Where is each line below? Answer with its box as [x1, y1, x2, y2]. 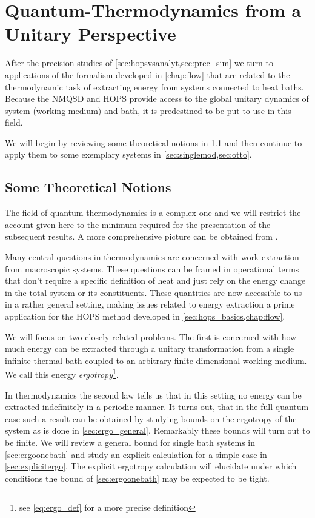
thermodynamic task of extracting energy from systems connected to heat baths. [5, 80, 304, 93]
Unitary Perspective [5, 21, 176, 46]
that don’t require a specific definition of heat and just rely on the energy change [5, 274, 306, 287]
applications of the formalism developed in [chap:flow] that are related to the [5, 68, 290, 81]
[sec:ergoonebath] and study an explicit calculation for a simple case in [5, 448, 267, 460]
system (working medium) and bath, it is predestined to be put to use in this [5, 104, 291, 116]
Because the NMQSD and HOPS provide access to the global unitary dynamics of [5, 92, 309, 105]
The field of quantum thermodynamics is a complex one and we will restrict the [5, 206, 301, 219]
